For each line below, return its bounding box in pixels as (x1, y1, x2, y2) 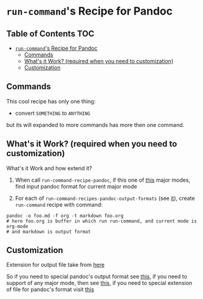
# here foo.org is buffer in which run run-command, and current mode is (6, 218, 198, 224)
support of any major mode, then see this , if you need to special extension (6, 280, 193, 287)
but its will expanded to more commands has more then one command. (6, 121, 185, 128)
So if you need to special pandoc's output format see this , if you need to (6, 273, 187, 280)
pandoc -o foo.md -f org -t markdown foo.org (6, 213, 123, 219)
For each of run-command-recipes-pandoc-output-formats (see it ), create (15, 194, 196, 202)
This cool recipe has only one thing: (6, 97, 96, 105)
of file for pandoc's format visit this (6, 286, 94, 293)
